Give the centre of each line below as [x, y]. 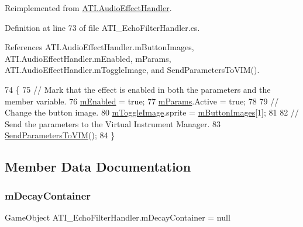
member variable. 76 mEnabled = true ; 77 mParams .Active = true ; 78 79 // [142, 101]
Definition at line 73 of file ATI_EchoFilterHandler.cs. [102, 27]
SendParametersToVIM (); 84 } [60, 135]
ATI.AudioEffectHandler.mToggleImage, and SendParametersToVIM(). [132, 70]
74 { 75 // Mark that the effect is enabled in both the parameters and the [138, 89]
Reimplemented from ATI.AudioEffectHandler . [88, 8]
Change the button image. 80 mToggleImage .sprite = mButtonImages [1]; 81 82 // [152, 112]
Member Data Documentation [98, 167]
